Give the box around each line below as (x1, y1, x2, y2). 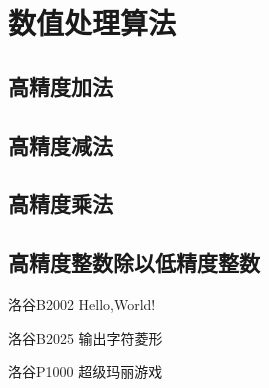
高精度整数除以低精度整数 (8, 247, 260, 278)
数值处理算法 (8, 2, 177, 43)
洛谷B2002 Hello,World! (8, 293, 156, 314)
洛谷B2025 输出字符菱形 (8, 327, 163, 348)
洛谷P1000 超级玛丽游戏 (8, 361, 163, 382)
